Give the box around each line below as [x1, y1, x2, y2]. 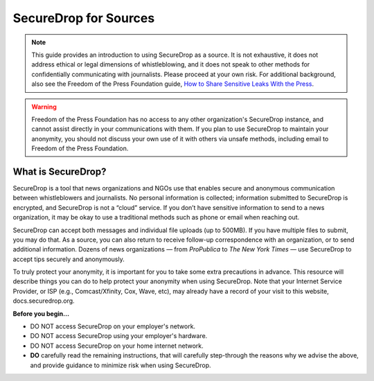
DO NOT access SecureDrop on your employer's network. [30, 322, 196, 330]
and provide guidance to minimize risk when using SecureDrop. [30, 361, 211, 369]
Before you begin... [12, 309, 69, 318]
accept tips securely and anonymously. [12, 255, 125, 263]
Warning [31, 103, 57, 111]
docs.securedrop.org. [12, 296, 75, 305]
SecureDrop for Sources [12, 10, 155, 26]
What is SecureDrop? [12, 166, 107, 177]
